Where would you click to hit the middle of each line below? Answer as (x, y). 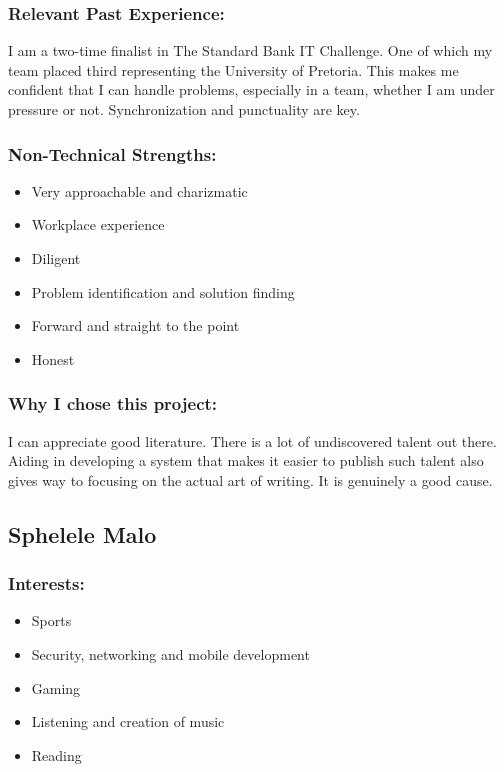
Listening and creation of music (128, 721)
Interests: (46, 583)
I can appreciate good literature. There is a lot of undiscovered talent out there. (252, 440)
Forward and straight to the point (135, 325)
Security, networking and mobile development (170, 653)
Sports (51, 620)
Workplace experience (98, 224)
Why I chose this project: (113, 403)
